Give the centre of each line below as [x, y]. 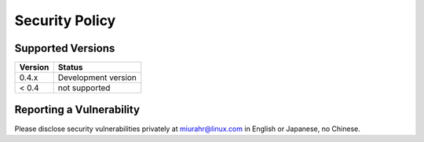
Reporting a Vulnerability [77, 110]
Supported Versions [65, 48]
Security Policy [65, 20]
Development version [97, 78]
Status [70, 67]
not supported [84, 88]
